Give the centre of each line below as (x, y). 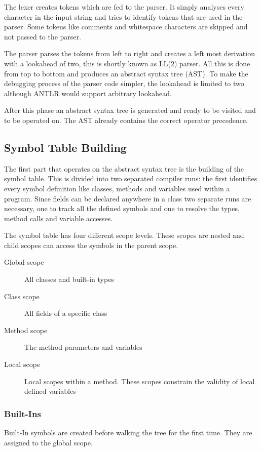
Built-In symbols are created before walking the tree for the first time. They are (128, 433)
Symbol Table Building (65, 147)
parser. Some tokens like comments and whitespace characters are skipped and (126, 27)
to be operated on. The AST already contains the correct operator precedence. (126, 120)
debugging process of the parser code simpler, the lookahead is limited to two (124, 83)
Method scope (26, 330)
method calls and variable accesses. (59, 218)
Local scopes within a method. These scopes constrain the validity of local (140, 381)
